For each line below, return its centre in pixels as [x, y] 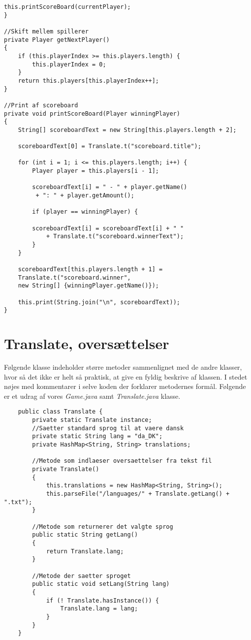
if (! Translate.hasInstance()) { [102, 600]
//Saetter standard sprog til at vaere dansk [108, 428]
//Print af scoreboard [41, 105]
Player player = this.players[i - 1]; [95, 171]
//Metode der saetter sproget [81, 576]
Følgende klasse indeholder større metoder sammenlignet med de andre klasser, [123, 367]
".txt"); [18, 502]
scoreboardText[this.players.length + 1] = [90, 269]
